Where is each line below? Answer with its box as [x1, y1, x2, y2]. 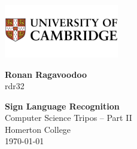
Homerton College [5, 123, 71, 135]
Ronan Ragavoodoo [5, 68, 87, 80]
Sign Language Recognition [5, 99, 120, 112]
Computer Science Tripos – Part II [5, 111, 132, 124]
